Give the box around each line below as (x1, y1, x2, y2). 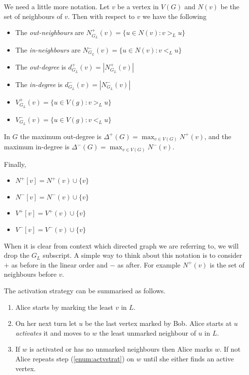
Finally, (4, 159, 26, 169)
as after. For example (117, 259, 181, 269)
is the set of (210, 259, 245, 269)
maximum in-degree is (4, 142, 70, 152)
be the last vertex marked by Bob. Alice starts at (85, 318, 232, 328)
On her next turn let (15, 318, 77, 328)
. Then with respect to (68, 11, 135, 21)
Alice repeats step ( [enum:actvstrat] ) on (15, 353, 134, 363)
